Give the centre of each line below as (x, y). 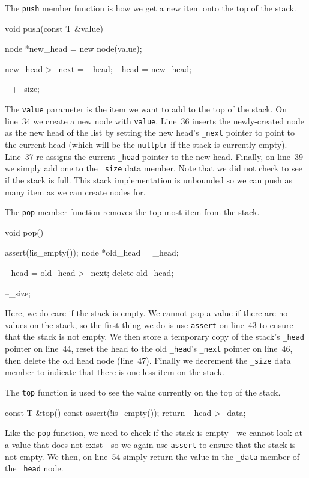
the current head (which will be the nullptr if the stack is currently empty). (146, 144)
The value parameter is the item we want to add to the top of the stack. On (146, 109)
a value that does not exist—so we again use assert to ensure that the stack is (150, 444)
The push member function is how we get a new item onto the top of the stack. (151, 8)
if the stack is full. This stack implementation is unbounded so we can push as (148, 179)
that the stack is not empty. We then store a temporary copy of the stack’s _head (155, 336)
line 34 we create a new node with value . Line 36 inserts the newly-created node (154, 121)
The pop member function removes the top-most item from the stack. (132, 212)
